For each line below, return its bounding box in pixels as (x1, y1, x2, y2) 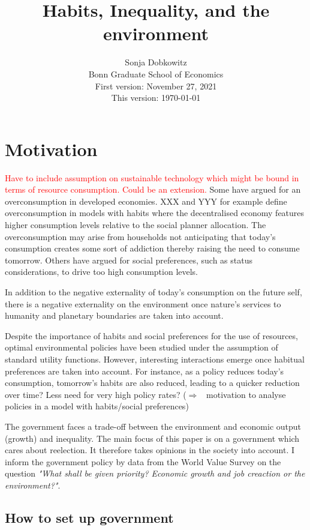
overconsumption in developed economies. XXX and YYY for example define (5, 194, 287, 207)
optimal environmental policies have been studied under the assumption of (5, 341, 278, 354)
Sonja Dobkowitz (125, 56, 187, 68)
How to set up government (5, 508, 174, 526)
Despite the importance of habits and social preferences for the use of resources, (5, 329, 298, 342)
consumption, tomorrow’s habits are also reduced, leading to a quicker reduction (5, 376, 300, 389)
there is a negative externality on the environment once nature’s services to (5, 297, 281, 310)
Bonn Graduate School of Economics (88, 67, 224, 80)
